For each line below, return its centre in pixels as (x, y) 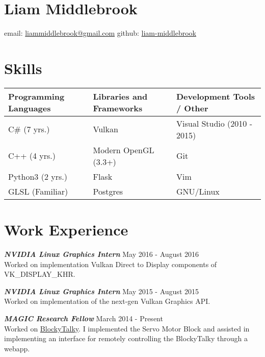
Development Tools (216, 96)
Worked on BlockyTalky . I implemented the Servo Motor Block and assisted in (127, 328)
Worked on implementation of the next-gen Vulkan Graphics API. (107, 301)
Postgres (108, 191)
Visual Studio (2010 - (214, 123)
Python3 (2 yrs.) (38, 176)
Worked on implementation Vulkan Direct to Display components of (111, 264)
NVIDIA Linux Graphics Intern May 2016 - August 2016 (101, 254)
